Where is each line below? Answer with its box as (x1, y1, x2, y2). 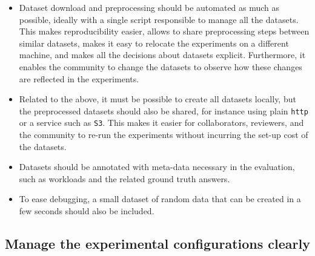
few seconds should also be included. (19, 205, 154, 217)
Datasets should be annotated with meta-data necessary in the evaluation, (19, 160, 295, 173)
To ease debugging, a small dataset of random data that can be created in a (19, 192, 301, 205)
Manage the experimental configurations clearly (5, 234, 310, 253)
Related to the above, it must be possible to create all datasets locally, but (19, 93, 296, 105)
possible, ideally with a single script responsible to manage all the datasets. (19, 13, 299, 25)
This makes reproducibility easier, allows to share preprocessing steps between (19, 25, 310, 38)
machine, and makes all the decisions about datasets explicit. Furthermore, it (19, 48, 306, 61)
